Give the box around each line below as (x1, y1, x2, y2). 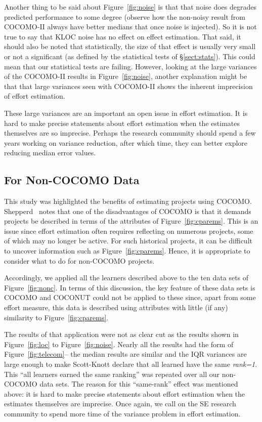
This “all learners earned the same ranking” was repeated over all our (4, 368, 220, 379)
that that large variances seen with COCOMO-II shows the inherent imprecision (4, 80, 253, 91)
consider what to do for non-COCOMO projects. (4, 255, 155, 266)
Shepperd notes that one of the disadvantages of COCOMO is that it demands (4, 205, 251, 216)
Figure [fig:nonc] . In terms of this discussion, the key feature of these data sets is (4, 282, 255, 292)
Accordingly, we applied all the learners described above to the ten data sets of (4, 272, 249, 283)
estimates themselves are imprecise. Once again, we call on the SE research (4, 398, 236, 409)
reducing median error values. (4, 147, 96, 158)
